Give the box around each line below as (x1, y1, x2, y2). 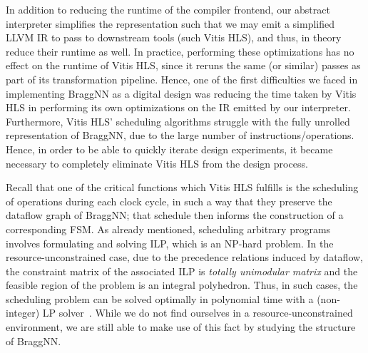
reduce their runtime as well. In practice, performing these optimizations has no (6, 44, 354, 58)
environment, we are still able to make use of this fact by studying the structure (6, 319, 356, 334)
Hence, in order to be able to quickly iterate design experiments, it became (6, 141, 333, 156)
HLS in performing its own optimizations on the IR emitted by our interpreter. (6, 100, 351, 115)
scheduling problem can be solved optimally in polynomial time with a (6, 291, 314, 306)
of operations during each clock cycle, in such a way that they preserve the (6, 193, 332, 208)
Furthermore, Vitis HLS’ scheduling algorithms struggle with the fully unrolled (6, 113, 350, 128)
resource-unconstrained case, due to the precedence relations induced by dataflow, (6, 250, 363, 265)
